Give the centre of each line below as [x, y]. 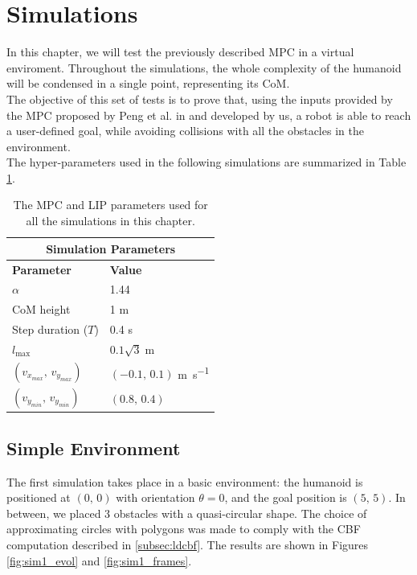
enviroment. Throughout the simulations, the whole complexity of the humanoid [204, 67]
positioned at [39, 497]
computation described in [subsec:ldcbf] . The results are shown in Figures [188, 545]
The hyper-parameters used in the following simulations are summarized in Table [206, 162]
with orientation [155, 497]
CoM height [41, 309]
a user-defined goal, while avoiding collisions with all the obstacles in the [185, 131]
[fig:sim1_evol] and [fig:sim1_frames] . [99, 560]
